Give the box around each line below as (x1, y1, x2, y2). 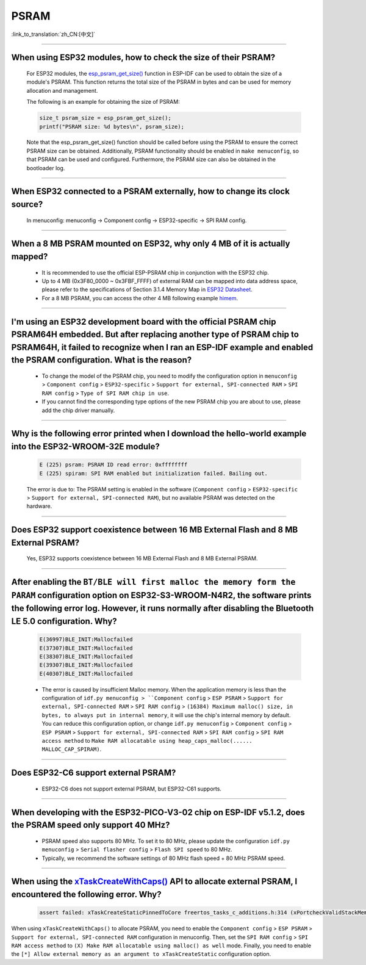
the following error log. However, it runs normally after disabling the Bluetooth (11, 603, 314, 613)
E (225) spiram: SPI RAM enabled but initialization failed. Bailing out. (39, 470, 268, 477)
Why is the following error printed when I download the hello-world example (11, 428, 307, 439)
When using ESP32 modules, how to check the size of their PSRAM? (11, 52, 276, 63)
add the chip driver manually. (41, 407, 115, 414)
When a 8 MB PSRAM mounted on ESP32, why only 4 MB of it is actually (11, 239, 290, 249)
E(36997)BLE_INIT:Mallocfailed (39, 636, 134, 643)
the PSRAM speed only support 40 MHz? (11, 820, 170, 830)
